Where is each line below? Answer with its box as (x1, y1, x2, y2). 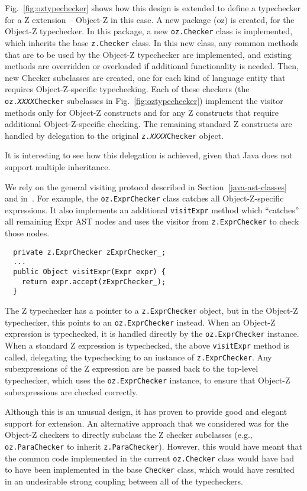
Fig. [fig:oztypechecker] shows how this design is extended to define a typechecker (5, 2, 300, 14)
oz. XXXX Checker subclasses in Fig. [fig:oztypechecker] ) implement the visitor (5, 94, 283, 106)
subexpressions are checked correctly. (5, 385, 138, 398)
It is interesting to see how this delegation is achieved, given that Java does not (5, 149, 293, 161)
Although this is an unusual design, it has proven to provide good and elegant (5, 405, 287, 418)
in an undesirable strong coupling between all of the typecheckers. (5, 474, 243, 487)
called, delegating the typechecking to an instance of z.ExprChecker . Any (5, 350, 272, 363)
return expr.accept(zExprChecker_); (21, 277, 166, 286)
